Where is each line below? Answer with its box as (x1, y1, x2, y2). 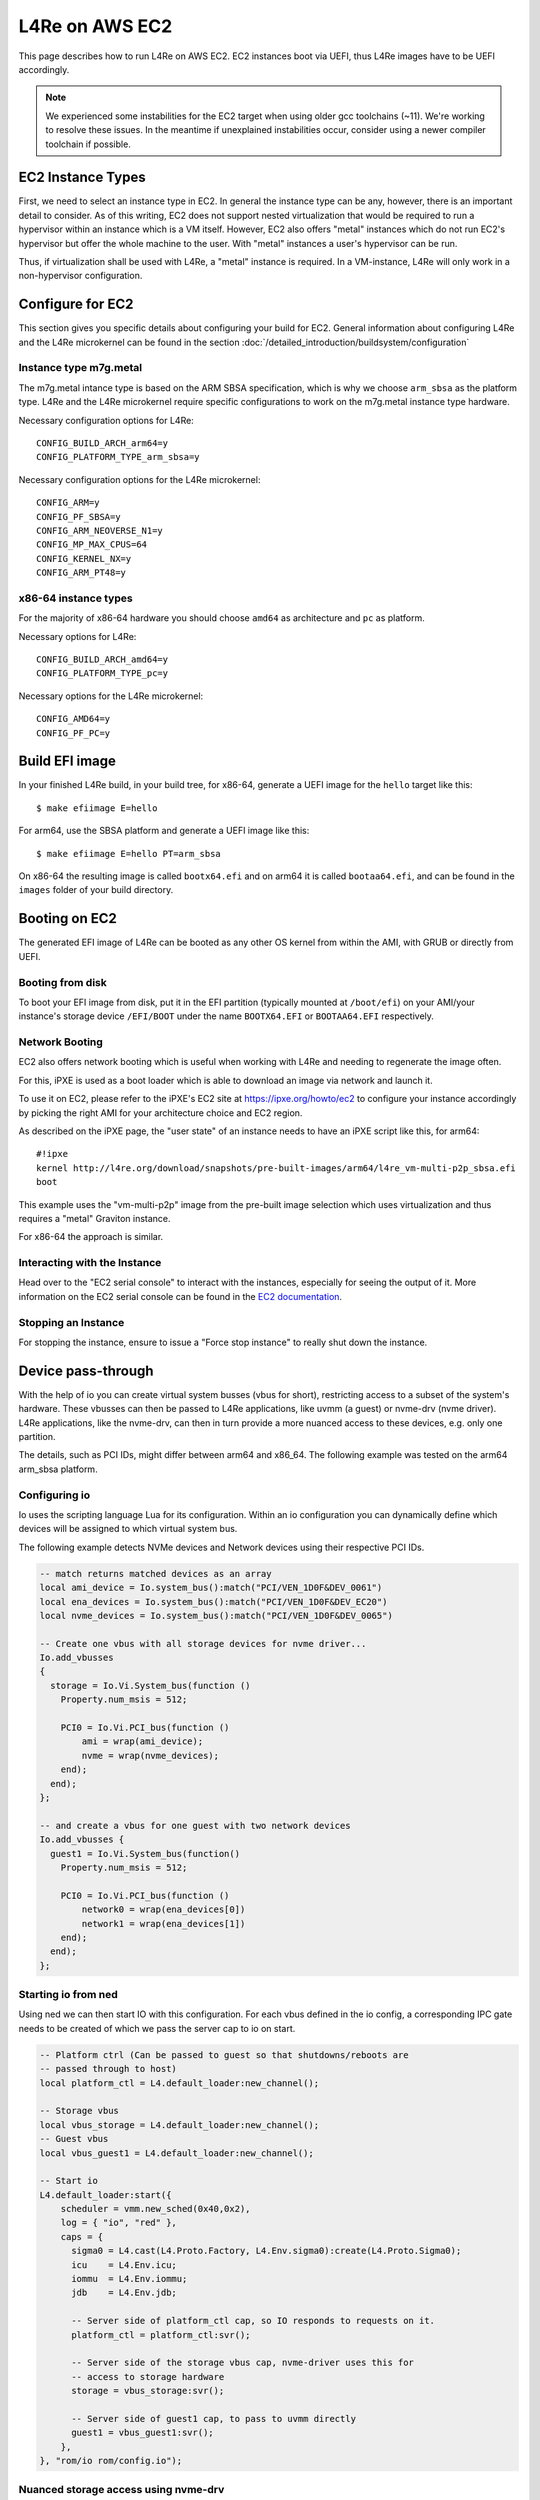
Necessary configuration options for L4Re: (18, 414, 194, 426)
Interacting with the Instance (18, 1256, 162, 1270)
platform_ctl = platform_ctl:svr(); (71, 2329, 251, 2340)
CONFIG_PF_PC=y (36, 727, 111, 739)
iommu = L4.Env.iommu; (71, 2273, 188, 2285)
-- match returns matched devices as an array (39, 1568, 272, 1579)
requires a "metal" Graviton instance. (18, 1212, 171, 1224)
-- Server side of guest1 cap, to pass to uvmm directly (71, 2413, 357, 2424)
